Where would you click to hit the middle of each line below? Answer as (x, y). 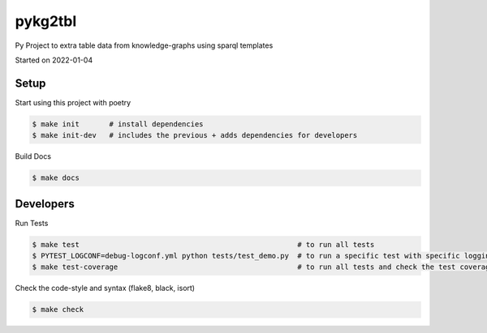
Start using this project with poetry (73, 102)
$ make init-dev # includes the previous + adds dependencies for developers (195, 135)
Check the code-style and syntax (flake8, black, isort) (105, 288)
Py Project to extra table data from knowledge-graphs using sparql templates (144, 45)
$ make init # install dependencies (118, 124)
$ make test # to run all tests (203, 244)
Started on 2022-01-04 (54, 60)
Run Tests (32, 223)
